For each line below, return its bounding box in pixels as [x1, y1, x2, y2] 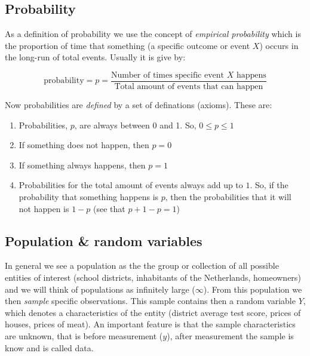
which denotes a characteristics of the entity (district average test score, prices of [5, 306, 301, 318]
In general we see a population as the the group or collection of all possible [5, 259, 279, 272]
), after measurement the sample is [167, 329, 294, 342]
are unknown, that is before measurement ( [5, 329, 163, 342]
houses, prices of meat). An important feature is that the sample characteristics [5, 318, 296, 330]
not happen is [19, 202, 69, 214]
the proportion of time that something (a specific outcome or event [5, 39, 250, 51]
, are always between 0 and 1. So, [74, 118, 197, 131]
